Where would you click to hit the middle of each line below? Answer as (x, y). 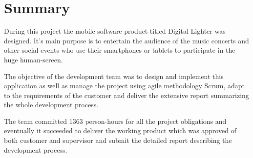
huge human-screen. (33, 59)
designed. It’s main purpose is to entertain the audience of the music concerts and (126, 40)
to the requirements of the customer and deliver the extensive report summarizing (126, 95)
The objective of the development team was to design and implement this (114, 76)
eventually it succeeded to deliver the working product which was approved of (120, 130)
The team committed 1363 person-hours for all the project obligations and (115, 121)
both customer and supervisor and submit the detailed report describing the (118, 140)
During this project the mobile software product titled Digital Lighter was (115, 31)
